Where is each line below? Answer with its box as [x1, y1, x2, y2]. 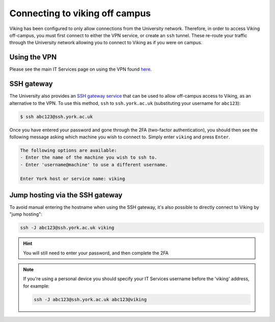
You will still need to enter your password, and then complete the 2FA [23, 250, 169, 256]
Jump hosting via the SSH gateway [9, 191, 123, 199]
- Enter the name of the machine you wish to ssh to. [20, 155, 157, 160]
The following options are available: [20, 148, 117, 153]
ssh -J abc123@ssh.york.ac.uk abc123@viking [34, 297, 147, 302]
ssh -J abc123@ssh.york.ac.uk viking [20, 225, 115, 231]
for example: [23, 283, 50, 289]
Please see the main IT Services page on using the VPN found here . [9, 66, 152, 72]
